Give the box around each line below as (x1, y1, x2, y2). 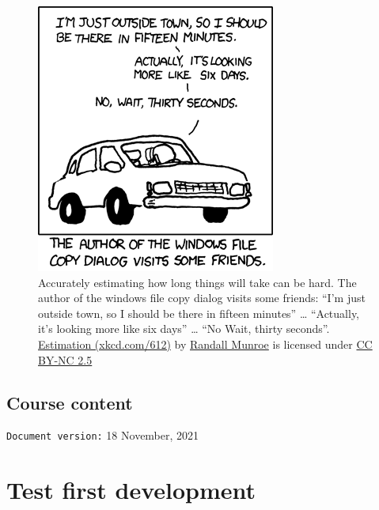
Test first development (6, 474, 256, 506)
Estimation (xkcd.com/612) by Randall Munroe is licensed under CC (38, 335, 373, 352)
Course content (6, 390, 133, 414)
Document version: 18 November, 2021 (6, 427, 199, 444)
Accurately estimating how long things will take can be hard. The (38, 274, 357, 290)
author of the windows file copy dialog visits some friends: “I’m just (38, 289, 366, 306)
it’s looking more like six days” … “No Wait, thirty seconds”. (38, 320, 330, 337)
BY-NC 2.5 (38, 351, 93, 368)
